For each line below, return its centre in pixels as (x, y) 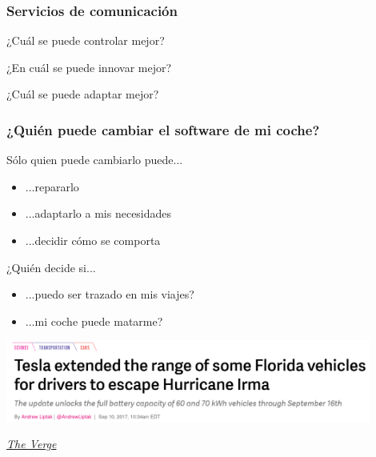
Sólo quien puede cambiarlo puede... (95, 160)
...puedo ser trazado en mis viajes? (110, 294)
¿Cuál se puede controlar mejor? (86, 40)
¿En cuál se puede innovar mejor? (89, 67)
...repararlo (52, 186)
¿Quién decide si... (51, 267)
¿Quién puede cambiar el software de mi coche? (163, 129)
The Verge (32, 444)
